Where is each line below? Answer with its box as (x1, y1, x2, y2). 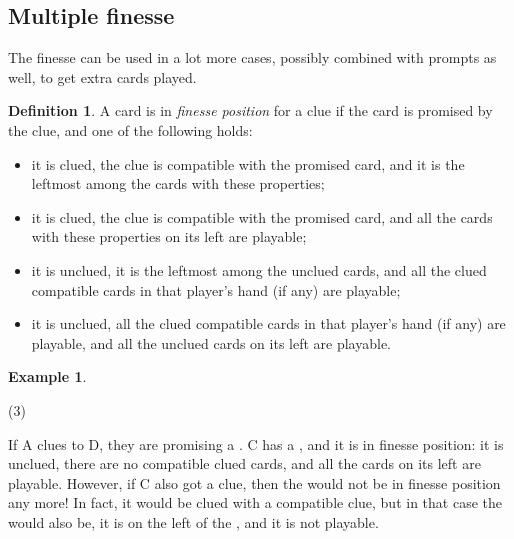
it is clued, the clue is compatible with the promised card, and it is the (31, 153, 465, 174)
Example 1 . (8, 366, 87, 387)
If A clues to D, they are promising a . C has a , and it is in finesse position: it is (8, 433, 504, 454)
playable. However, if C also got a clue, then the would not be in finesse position (8, 472, 501, 493)
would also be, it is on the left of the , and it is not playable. (8, 511, 379, 532)
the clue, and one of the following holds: (8, 119, 253, 140)
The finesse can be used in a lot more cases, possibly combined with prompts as (8, 47, 497, 68)
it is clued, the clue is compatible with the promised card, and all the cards (31, 206, 493, 227)
